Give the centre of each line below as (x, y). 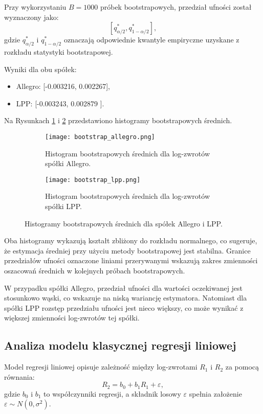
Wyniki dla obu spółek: (40, 69)
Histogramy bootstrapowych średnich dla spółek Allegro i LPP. (124, 223)
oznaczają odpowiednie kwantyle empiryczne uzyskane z (151, 40)
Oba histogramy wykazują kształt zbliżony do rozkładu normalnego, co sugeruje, (131, 240)
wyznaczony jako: (31, 17)
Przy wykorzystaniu (35, 7)
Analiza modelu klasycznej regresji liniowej (120, 345)
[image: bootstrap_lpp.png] (93, 180)
